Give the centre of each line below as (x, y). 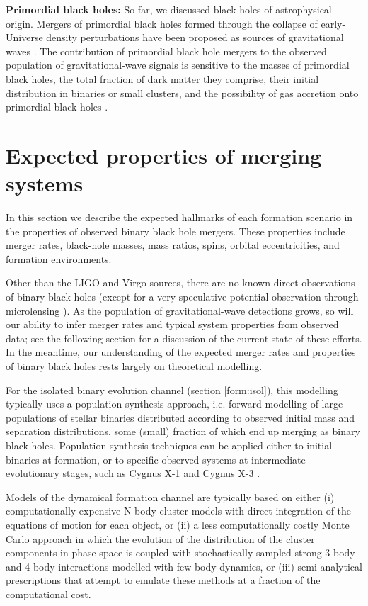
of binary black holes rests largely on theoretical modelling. (134, 366)
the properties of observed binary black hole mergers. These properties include (176, 231)
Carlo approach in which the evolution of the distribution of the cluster (160, 538)
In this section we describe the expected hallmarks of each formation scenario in (179, 217)
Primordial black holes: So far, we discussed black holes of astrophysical (169, 9)
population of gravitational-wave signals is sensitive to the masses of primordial (178, 65)
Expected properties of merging (164, 155)
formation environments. (59, 258)
